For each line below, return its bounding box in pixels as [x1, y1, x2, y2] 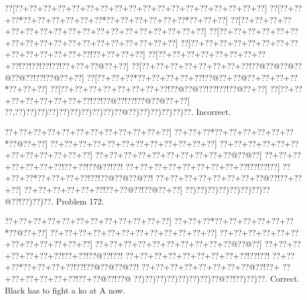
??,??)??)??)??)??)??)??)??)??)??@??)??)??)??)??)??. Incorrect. [5, 106, 231, 118]
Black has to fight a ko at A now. [5, 283, 126, 296]
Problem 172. [56, 194, 104, 207]
